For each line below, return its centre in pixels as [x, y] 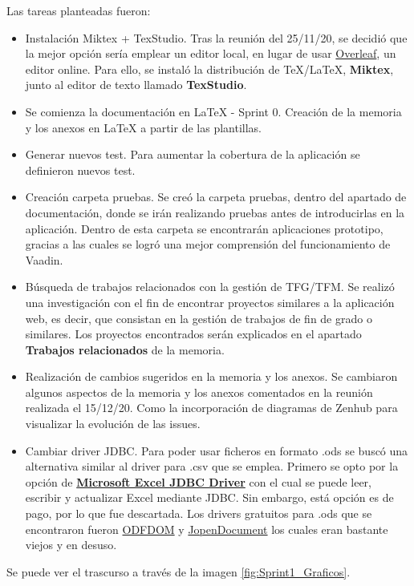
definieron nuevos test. [80, 170]
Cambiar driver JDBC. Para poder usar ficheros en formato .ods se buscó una [217, 450]
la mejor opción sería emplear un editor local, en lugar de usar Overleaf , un [211, 53]
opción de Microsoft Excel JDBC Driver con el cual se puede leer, [199, 481]
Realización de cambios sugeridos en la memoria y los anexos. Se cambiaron [211, 376]
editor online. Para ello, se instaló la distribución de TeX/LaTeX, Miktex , [209, 69]
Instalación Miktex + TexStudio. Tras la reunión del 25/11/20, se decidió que [216, 37]
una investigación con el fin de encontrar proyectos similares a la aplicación [210, 302]
